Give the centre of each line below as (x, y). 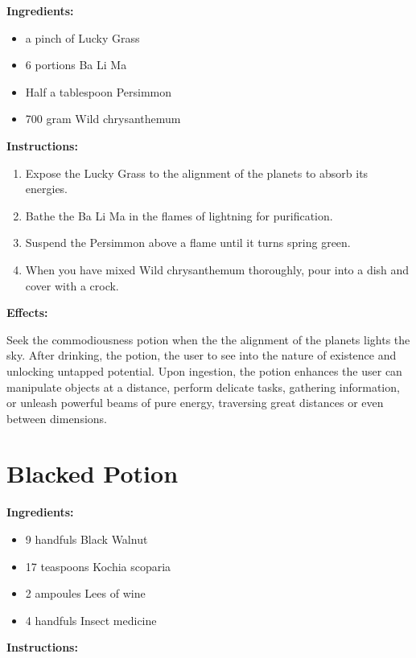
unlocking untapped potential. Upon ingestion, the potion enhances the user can (204, 370)
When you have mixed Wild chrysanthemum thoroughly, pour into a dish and (217, 269)
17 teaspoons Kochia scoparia (98, 566)
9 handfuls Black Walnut (86, 539)
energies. (47, 189)
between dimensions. (57, 418)
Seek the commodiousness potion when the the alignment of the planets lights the (208, 339)
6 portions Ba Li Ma (76, 65)
